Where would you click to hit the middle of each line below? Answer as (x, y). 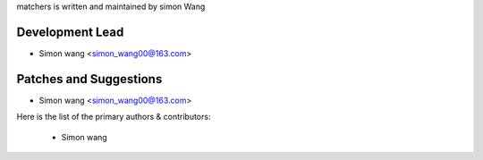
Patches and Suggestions (89, 79)
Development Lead (70, 32)
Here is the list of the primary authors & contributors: (114, 117)
